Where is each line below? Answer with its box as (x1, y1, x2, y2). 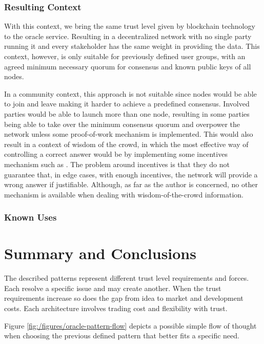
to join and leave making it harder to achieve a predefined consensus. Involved (4, 98, 250, 109)
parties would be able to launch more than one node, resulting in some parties (4, 108, 250, 119)
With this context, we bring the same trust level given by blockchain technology (4, 21, 255, 31)
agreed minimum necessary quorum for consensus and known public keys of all (4, 61, 251, 71)
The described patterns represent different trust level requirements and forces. (4, 273, 249, 283)
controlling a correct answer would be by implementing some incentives (4, 149, 228, 159)
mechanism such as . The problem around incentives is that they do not (4, 158, 230, 169)
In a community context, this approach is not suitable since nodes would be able (4, 88, 257, 99)
